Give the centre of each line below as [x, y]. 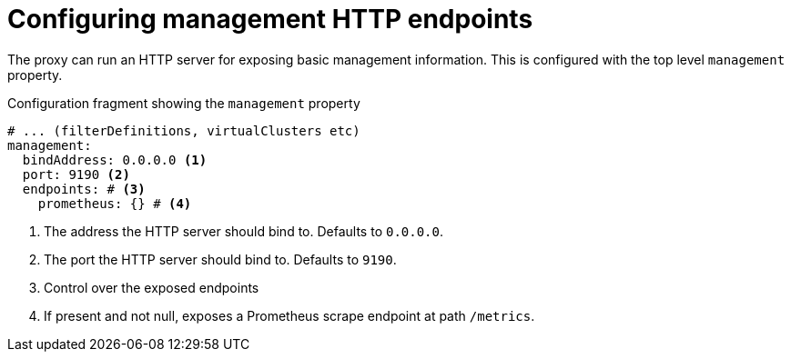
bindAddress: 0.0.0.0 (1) [115, 160]
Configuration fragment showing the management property [184, 103]
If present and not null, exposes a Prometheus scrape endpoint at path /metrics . [289, 315]
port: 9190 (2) [76, 174]
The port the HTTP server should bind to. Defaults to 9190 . [220, 259]
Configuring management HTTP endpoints [270, 19]
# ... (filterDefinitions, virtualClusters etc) [184, 130]
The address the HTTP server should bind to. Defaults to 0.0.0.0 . [244, 231]
